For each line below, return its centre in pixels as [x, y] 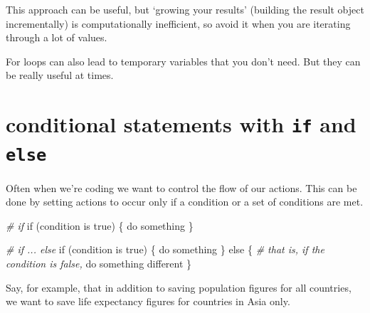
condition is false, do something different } [99, 263]
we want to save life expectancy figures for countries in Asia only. [148, 301]
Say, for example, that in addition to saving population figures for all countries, [179, 287]
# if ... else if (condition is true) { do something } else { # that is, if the [165, 249]
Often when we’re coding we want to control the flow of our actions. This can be [181, 187]
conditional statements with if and [181, 124]
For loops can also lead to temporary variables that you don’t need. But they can [183, 61]
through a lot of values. [57, 37]
